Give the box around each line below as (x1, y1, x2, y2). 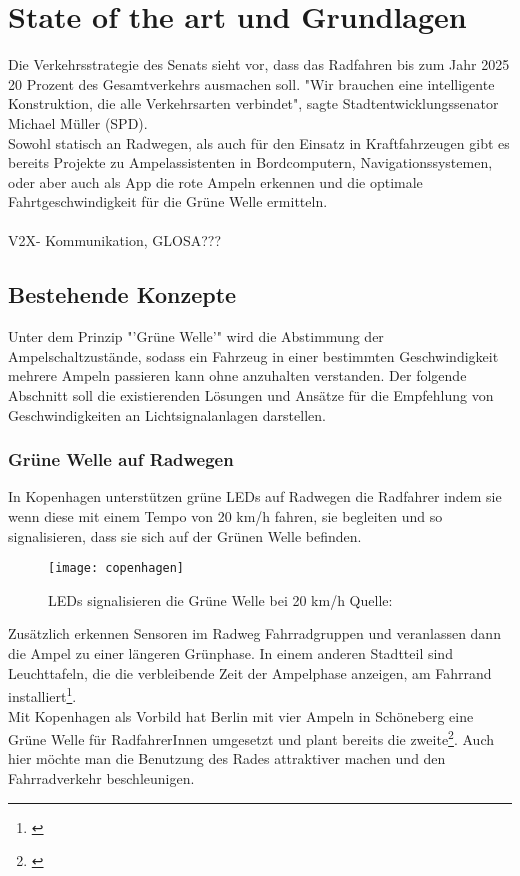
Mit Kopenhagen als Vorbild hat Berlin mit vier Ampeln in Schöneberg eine (8, 705, 474, 726)
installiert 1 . (8, 683, 77, 706)
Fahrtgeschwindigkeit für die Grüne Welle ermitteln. (8, 191, 328, 212)
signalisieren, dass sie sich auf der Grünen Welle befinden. (8, 525, 362, 546)
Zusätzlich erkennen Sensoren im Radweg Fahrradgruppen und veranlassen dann (8, 623, 501, 644)
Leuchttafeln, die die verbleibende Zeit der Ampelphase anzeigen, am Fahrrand (8, 662, 492, 683)
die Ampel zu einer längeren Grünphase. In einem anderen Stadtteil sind (8, 643, 453, 664)
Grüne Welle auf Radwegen (8, 447, 234, 472)
